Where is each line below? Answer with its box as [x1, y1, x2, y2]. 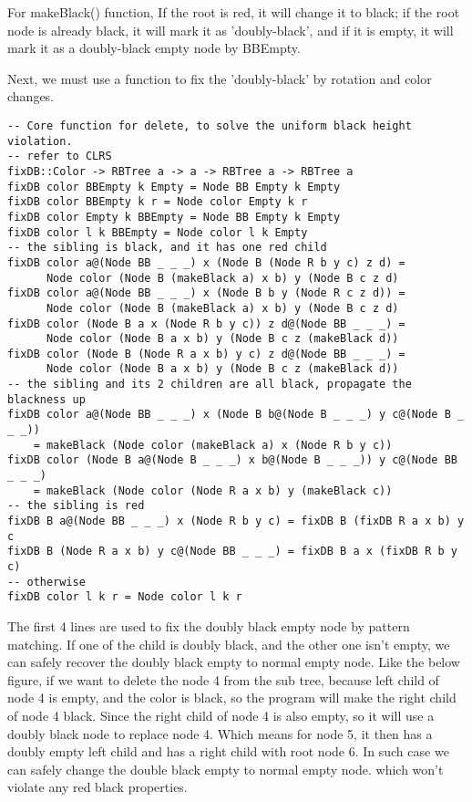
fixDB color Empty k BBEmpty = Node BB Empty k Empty [7, 210, 341, 224]
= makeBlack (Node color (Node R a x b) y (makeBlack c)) [33, 484, 393, 497]
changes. [7, 87, 55, 106]
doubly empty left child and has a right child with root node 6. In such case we [7, 742, 449, 761]
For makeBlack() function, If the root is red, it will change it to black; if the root [7, 3, 460, 21]
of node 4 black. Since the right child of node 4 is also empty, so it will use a [7, 705, 435, 724]
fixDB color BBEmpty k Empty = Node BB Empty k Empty [7, 180, 341, 193]
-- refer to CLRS [7, 150, 112, 163]
